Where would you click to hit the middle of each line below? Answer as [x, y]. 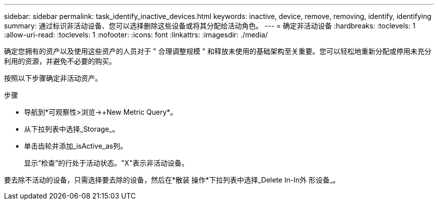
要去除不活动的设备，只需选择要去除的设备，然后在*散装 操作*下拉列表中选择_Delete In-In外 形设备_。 [172, 180]
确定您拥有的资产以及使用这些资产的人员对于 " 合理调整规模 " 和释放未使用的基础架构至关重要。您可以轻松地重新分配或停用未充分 [218, 51]
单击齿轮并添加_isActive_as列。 [76, 146]
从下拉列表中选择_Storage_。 [72, 129]
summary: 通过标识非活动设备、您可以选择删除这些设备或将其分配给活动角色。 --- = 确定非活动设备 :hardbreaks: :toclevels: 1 [210, 26]
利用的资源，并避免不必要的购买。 [60, 61]
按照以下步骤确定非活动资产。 [53, 78]
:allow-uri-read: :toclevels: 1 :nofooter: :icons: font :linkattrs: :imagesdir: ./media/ [136, 35]
